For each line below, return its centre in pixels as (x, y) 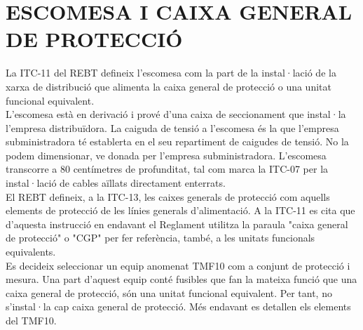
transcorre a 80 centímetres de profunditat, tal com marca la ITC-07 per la (167, 169)
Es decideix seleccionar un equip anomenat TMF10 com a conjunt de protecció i (178, 265)
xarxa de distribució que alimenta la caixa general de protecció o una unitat (169, 86)
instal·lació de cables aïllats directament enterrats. (116, 183)
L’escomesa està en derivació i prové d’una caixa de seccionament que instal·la (176, 114)
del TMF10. (31, 320)
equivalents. (31, 252)
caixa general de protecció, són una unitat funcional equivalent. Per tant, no (169, 292)
